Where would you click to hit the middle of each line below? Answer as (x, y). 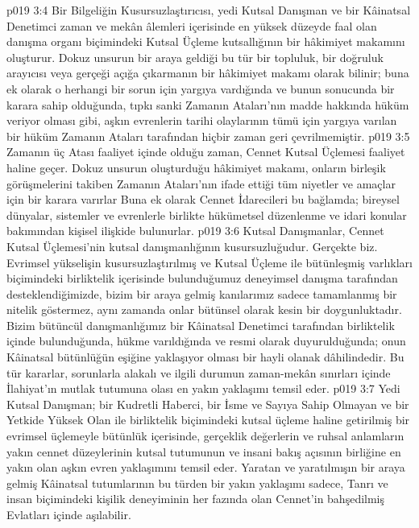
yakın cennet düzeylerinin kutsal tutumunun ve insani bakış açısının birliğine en (204, 451)
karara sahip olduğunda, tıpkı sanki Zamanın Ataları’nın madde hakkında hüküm (208, 104)
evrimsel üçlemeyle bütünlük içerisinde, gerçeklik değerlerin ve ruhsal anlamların (205, 436)
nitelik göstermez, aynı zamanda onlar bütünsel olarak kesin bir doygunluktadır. (204, 309)
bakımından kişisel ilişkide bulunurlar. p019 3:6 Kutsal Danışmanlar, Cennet (195, 231)
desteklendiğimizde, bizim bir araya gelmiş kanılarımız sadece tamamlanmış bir (202, 293)
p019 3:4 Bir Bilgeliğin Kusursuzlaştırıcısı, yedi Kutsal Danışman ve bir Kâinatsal (209, 10)
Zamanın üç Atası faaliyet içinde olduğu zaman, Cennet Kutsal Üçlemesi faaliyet (206, 152)
